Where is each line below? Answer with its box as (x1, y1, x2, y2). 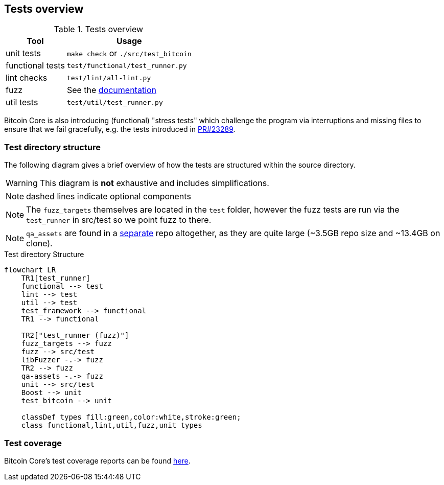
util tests (6, 97, 38, 108)
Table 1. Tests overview (54, 24, 144, 35)
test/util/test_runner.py (66, 98, 163, 106)
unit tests (6, 48, 41, 59)
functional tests (6, 60, 65, 71)
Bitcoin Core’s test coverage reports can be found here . (4, 456, 191, 465)
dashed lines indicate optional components (26, 191, 191, 202)
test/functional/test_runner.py (66, 61, 187, 70)
